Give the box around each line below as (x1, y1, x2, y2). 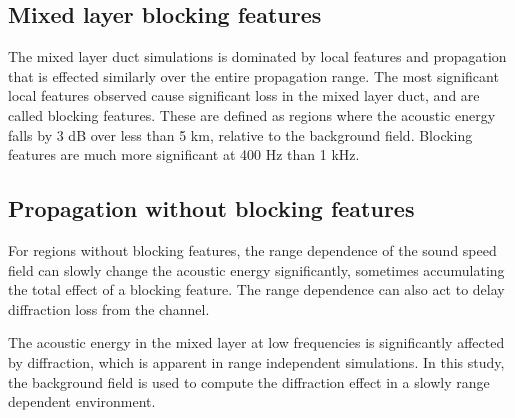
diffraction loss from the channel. (8, 298, 210, 319)
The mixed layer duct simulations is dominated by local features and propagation (8, 46, 507, 67)
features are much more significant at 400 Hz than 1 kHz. (8, 144, 360, 165)
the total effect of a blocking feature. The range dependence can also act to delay (8, 279, 505, 300)
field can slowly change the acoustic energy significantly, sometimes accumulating (8, 259, 505, 280)
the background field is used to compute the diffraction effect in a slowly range (8, 371, 490, 392)
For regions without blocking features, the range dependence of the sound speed (8, 239, 497, 260)
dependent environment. (8, 391, 156, 412)
